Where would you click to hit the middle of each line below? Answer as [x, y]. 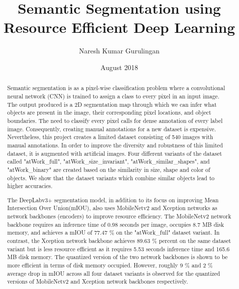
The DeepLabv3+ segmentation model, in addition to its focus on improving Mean [113, 200]
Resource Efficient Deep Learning [119, 27]
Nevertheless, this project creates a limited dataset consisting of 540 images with [110, 137]
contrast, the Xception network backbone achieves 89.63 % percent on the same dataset [119, 241]
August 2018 [119, 67]
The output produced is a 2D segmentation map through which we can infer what [112, 104]
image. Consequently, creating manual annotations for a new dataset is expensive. [111, 129]
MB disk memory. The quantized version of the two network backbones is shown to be [117, 257]
